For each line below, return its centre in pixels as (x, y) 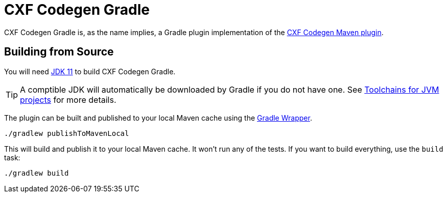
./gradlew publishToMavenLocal (67, 133)
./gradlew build (37, 173)
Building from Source (59, 52)
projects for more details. (68, 100)
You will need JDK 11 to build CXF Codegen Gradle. (90, 71)
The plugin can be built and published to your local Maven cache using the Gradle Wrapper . (158, 118)
